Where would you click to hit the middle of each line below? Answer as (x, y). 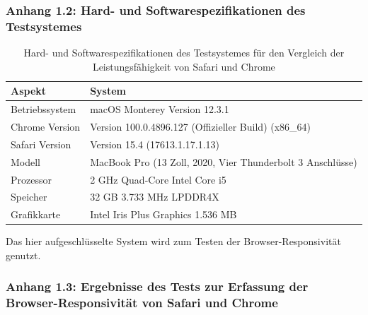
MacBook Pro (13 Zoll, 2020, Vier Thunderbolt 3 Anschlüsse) (224, 161)
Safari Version (41, 144)
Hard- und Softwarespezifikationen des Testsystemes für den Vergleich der (184, 53)
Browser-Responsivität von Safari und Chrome (142, 303)
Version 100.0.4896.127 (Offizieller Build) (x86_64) (201, 127)
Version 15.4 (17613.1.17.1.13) (155, 144)
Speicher (29, 197)
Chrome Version (46, 127)
